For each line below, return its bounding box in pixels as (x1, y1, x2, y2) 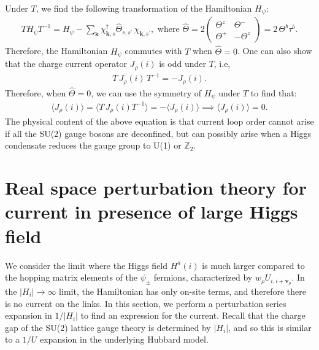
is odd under (159, 57, 206, 70)
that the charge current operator (5, 57, 127, 70)
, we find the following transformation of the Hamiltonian (36, 2, 252, 14)
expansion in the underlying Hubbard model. (40, 333, 209, 346)
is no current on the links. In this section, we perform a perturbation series (5, 297, 286, 309)
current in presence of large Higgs (5, 199, 298, 224)
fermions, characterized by (153, 271, 253, 284)
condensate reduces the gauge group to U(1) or (5, 139, 182, 152)
